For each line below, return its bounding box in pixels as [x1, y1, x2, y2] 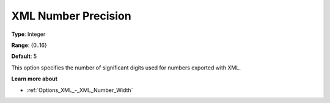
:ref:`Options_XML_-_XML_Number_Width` [26, 86, 133, 94]
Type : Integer [11, 30, 46, 38]
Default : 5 [11, 52, 37, 60]
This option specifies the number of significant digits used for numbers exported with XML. [11, 64, 241, 71]
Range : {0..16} [11, 41, 47, 49]
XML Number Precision [11, 9, 131, 23]
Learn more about [11, 75, 58, 82]
